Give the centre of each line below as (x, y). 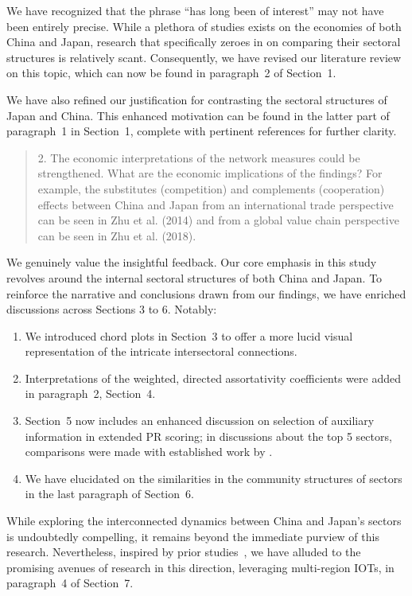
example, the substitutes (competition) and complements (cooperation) (211, 188)
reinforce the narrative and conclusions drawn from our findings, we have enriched (206, 293)
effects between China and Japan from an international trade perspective (216, 204)
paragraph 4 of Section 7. (70, 583)
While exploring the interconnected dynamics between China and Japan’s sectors (204, 521)
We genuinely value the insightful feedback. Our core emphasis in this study (192, 262)
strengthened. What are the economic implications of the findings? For (210, 173)
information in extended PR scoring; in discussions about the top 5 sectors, (208, 436)
